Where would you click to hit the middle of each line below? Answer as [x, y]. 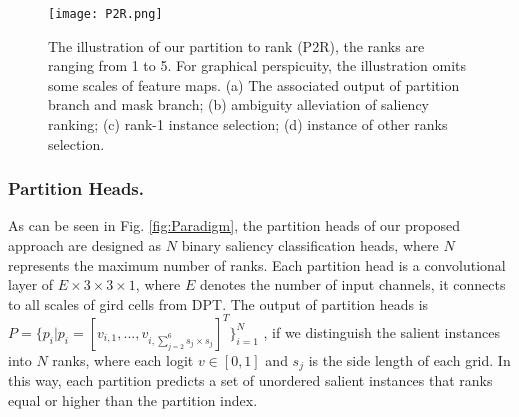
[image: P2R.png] [105, 14]
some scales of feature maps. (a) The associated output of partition [254, 84]
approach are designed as [85, 245]
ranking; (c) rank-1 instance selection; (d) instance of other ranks [248, 124]
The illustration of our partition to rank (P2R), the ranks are [236, 45]
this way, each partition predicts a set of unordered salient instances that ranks [250, 380]
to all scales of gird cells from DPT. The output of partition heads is [218, 303]
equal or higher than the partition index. [133, 399]
